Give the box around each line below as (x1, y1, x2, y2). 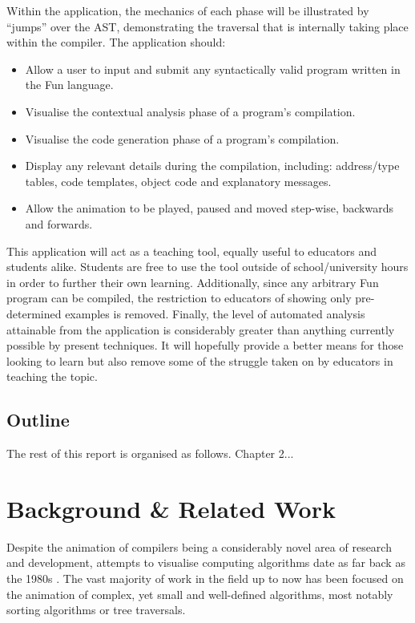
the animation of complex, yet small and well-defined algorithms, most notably (6, 585, 393, 602)
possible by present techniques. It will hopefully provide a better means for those (6, 337, 404, 354)
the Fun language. (25, 76, 114, 93)
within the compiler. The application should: (6, 34, 226, 51)
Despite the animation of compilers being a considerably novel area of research (6, 538, 392, 555)
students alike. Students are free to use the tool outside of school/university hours (6, 258, 409, 275)
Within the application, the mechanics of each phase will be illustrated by (6, 2, 369, 18)
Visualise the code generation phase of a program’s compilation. (25, 130, 340, 147)
